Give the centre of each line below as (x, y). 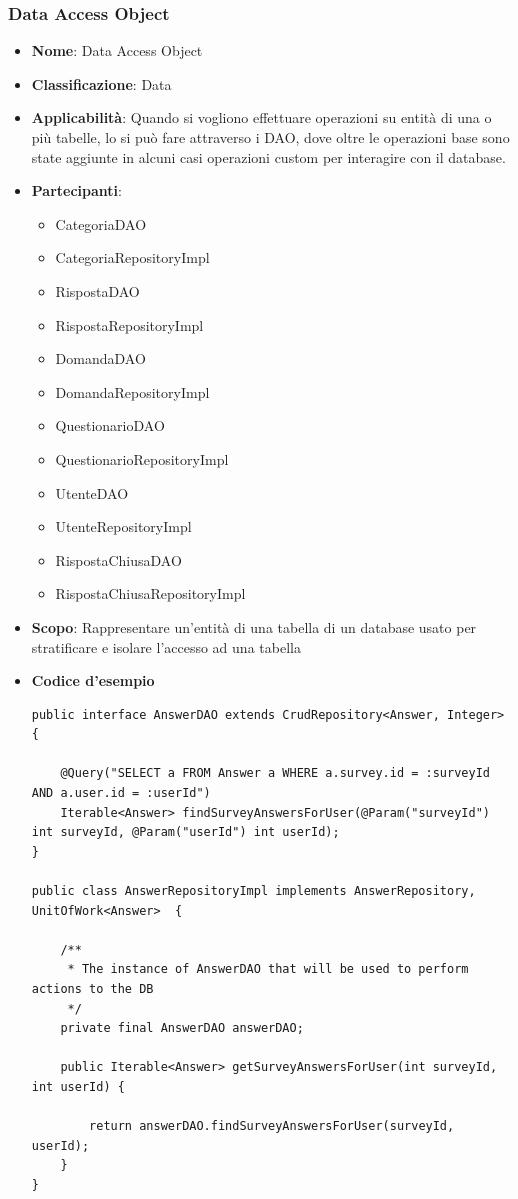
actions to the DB (92, 989)
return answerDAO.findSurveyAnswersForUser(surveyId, (272, 1126)
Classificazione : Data (101, 83)
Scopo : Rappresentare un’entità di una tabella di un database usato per (254, 626)
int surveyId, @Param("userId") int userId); (185, 832)
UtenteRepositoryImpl (123, 526)
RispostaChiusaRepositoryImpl (150, 593)
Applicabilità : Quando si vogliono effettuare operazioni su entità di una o (261, 117)
